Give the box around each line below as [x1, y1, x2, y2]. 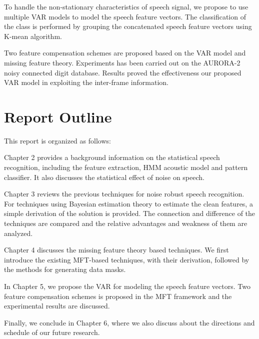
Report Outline [4, 106, 112, 126]
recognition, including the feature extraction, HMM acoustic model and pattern [4, 162, 248, 172]
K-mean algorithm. [4, 30, 62, 41]
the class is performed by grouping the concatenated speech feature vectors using [4, 21, 252, 31]
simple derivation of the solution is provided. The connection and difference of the [4, 208, 255, 218]
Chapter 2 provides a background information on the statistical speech [4, 152, 220, 162]
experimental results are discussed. [4, 300, 110, 311]
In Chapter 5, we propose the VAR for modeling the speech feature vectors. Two [4, 281, 250, 291]
